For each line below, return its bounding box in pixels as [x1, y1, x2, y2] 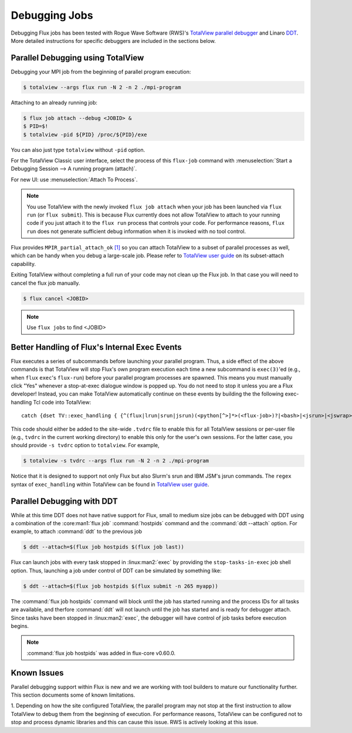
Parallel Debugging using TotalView [11, 53, 144, 63]
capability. [11, 260, 36, 267]
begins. [11, 622, 29, 629]
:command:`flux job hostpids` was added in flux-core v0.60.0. [26, 649, 176, 657]
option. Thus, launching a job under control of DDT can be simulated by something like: [11, 567, 222, 574]
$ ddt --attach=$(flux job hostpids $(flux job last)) [23, 543, 184, 550]
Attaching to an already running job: [11, 99, 98, 106]
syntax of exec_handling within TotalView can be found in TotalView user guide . [11, 481, 209, 488]
